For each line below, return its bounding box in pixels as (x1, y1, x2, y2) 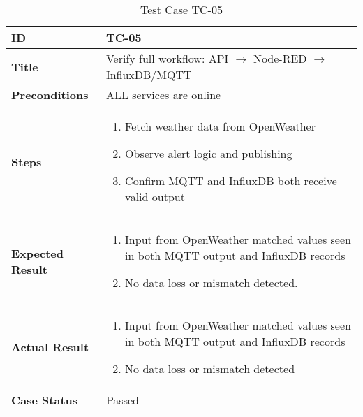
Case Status (11, 392, 78, 408)
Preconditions (11, 87, 89, 103)
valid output (125, 189, 185, 205)
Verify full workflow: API (105, 50, 229, 66)
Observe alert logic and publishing (125, 145, 292, 161)
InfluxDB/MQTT (105, 66, 192, 82)
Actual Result (11, 339, 89, 355)
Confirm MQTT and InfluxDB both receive (125, 173, 337, 189)
